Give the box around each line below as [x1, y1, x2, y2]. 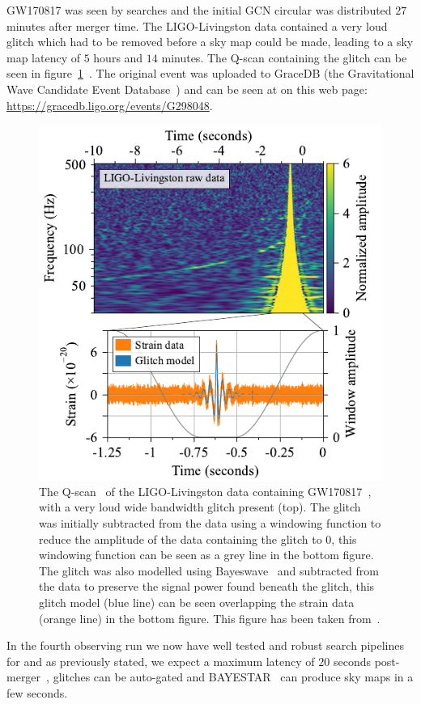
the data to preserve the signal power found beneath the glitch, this [39, 578, 375, 595]
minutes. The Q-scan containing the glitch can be [161, 49, 407, 66]
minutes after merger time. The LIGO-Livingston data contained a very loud [6, 17, 388, 34]
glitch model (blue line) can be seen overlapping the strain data [39, 593, 355, 610]
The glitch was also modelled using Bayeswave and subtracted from [39, 562, 379, 579]
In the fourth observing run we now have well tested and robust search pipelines [6, 637, 404, 654]
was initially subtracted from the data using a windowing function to [39, 514, 381, 531]
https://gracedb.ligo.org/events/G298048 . [6, 96, 213, 113]
